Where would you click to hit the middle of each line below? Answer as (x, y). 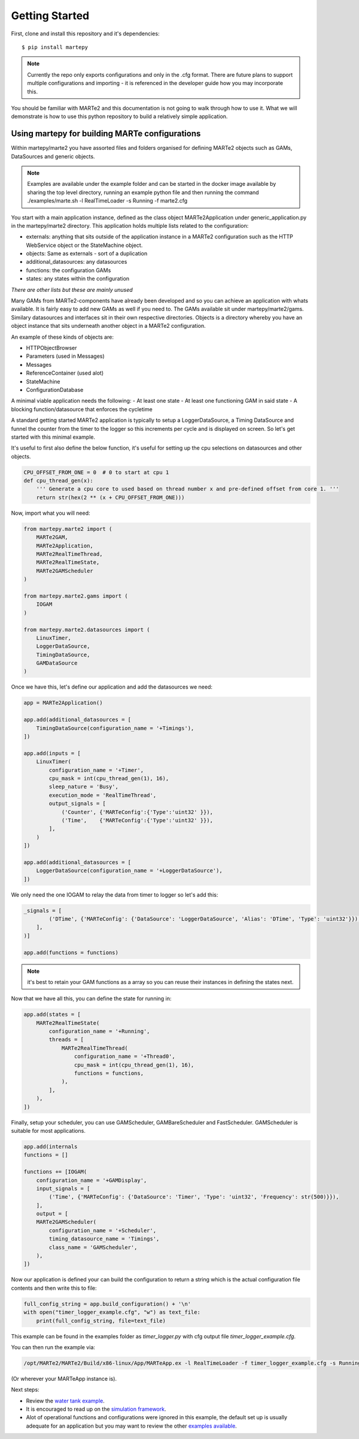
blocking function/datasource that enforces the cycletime (82, 409)
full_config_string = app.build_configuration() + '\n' (107, 1304)
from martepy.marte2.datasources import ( (87, 630)
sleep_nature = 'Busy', (84, 787)
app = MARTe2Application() (63, 703)
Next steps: (25, 1390)
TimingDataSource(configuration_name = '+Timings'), (115, 728)
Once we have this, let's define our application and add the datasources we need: (112, 687)
